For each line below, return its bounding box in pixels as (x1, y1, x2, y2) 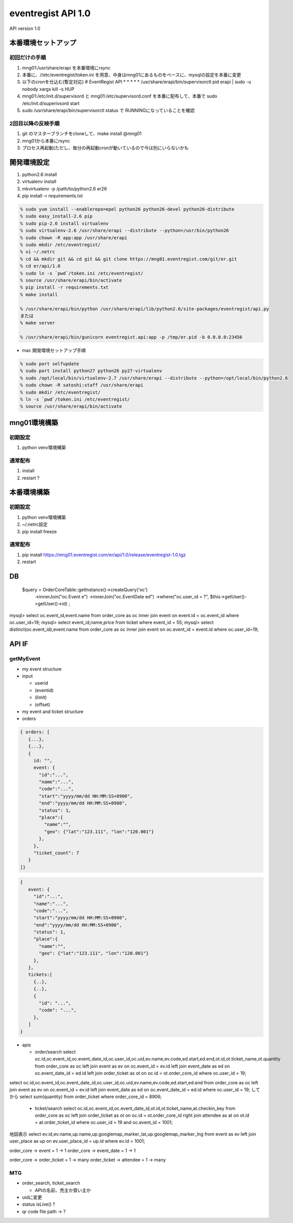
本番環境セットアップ (9, 39, 76, 47)
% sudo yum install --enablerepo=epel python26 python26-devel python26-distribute (20, 206, 235, 212)
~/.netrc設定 (22, 521, 48, 528)
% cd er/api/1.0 (20, 263, 61, 269)
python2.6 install (22, 171, 57, 177)
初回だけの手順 (9, 54, 46, 61)
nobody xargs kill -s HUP (22, 86, 75, 92)
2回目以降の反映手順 (9, 120, 60, 127)
